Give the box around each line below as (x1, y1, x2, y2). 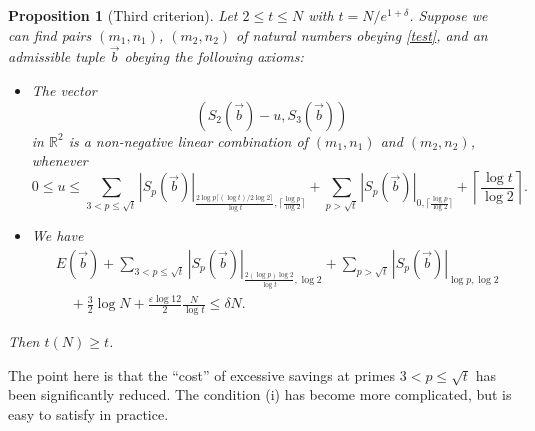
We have (31, 225, 84, 246)
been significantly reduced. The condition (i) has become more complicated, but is (8, 384, 512, 405)
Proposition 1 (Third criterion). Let (8, 5, 238, 25)
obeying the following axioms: (124, 46, 304, 67)
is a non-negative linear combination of (68, 130, 308, 151)
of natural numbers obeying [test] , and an (236, 24, 488, 45)
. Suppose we (409, 5, 488, 25)
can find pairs (8, 24, 92, 45)
